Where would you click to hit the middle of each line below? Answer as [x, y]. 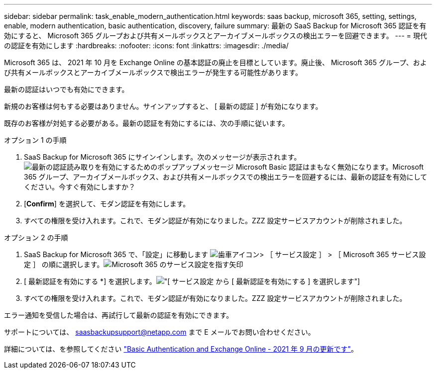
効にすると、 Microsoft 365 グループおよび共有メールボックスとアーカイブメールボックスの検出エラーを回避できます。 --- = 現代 [216, 36]
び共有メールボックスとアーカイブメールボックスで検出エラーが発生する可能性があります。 [153, 72]
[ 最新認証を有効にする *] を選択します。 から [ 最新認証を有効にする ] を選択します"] [192, 281]
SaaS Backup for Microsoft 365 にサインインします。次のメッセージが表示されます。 [163, 157]
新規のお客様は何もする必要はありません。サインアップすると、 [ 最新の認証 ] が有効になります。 [163, 106]
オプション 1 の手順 [35, 140]
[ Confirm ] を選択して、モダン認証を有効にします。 [107, 204]
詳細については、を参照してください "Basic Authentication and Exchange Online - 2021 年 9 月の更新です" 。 [181, 349]
